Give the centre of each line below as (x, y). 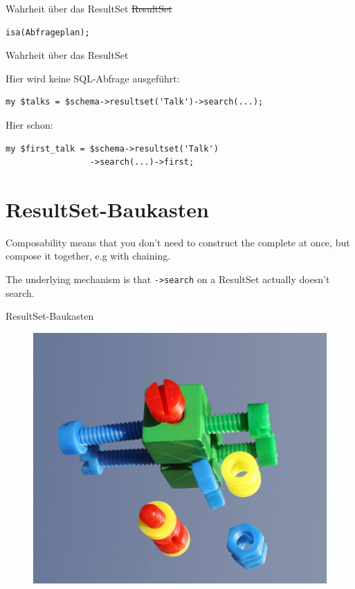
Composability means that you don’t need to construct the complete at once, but (178, 242)
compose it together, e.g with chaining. (88, 256)
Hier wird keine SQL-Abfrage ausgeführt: (93, 78)
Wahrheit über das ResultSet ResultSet (89, 8)
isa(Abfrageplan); (48, 32)
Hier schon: (29, 124)
